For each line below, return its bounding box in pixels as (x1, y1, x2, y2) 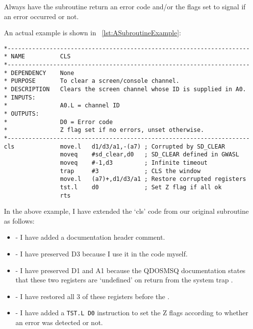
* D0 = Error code (4, 118, 113, 126)
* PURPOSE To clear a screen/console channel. (4, 77, 179, 85)
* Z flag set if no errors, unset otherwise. (4, 127, 204, 134)
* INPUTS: (4, 94, 36, 101)
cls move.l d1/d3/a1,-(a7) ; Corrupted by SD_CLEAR (4, 143, 226, 150)
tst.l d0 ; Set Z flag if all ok (60, 183, 222, 191)
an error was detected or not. (15, 317, 103, 328)
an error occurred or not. (4, 11, 79, 21)
